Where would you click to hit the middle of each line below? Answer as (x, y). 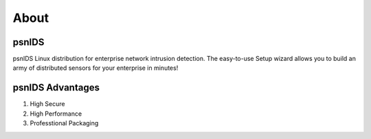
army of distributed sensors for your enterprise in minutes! (95, 68)
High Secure (47, 104)
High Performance (56, 114)
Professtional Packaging (64, 123)
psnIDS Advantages (56, 88)
